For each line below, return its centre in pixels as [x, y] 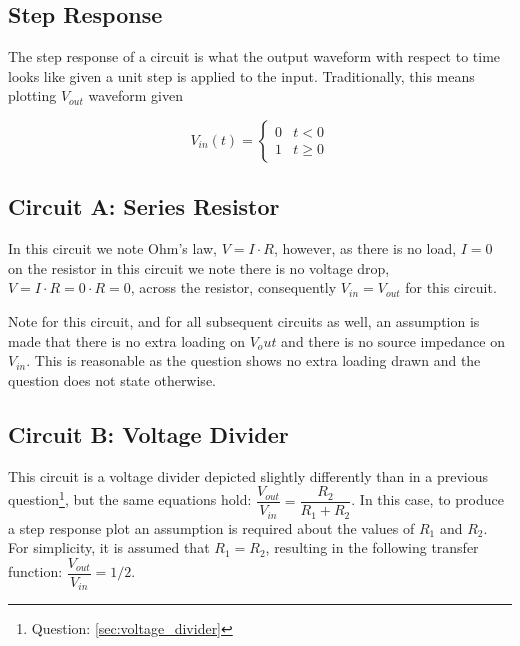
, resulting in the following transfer [372, 547]
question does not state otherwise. [112, 379]
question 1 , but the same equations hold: [130, 498]
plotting [32, 95]
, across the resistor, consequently [233, 287]
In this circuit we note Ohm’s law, [113, 248]
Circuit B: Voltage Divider [148, 433]
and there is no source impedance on [393, 340]
